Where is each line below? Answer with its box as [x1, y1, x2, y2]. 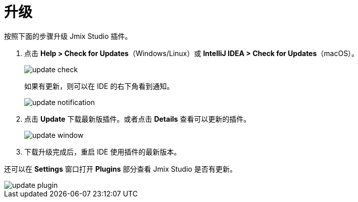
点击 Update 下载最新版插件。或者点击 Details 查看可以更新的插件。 [24, 114, 251, 123]
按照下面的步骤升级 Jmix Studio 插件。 [4, 31, 132, 40]
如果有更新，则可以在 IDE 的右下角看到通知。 [24, 81, 174, 90]
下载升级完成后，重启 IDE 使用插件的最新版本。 [24, 147, 181, 156]
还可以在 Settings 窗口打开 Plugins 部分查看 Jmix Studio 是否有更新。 [4, 164, 237, 173]
